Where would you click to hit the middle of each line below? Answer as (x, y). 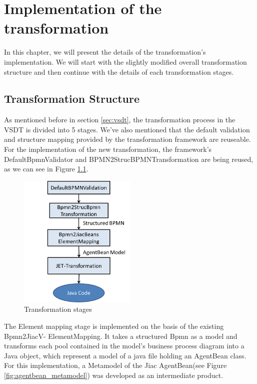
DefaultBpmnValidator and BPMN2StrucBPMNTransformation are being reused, (129, 159)
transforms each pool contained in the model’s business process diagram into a (124, 346)
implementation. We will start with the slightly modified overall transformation (125, 61)
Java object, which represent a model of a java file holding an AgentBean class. (125, 355)
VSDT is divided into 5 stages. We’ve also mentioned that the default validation (127, 129)
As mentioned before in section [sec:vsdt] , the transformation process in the (120, 120)
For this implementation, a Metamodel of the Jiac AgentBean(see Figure (115, 365)
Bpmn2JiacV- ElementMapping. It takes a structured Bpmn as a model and (121, 336)
